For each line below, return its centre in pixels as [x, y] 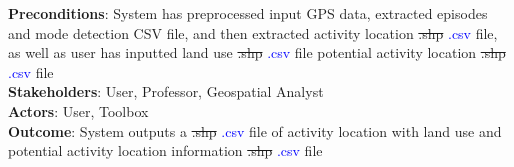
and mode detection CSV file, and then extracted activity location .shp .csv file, [253, 32]
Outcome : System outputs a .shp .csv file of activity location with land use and [255, 130]
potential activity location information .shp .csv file [165, 150]
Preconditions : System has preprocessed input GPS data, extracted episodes [248, 13]
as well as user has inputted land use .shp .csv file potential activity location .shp [257, 52]
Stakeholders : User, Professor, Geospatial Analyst [166, 91]
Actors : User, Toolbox [78, 110]
